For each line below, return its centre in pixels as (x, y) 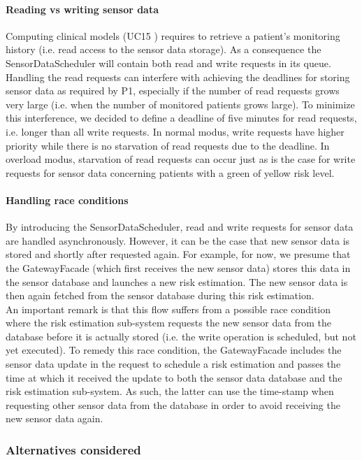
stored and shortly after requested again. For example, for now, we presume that (178, 254)
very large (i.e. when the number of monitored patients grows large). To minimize (180, 104)
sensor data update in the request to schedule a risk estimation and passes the (173, 364)
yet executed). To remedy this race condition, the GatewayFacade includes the (174, 350)
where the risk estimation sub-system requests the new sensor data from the (168, 323)
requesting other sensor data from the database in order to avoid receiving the (173, 404)
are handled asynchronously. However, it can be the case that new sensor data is (178, 240)
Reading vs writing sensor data (82, 9)
